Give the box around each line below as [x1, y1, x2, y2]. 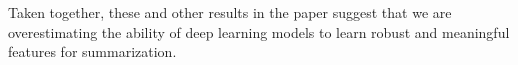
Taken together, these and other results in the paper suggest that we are [8, 2, 452, 22]
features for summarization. [8, 41, 177, 62]
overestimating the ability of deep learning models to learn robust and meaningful [8, 21, 510, 42]
